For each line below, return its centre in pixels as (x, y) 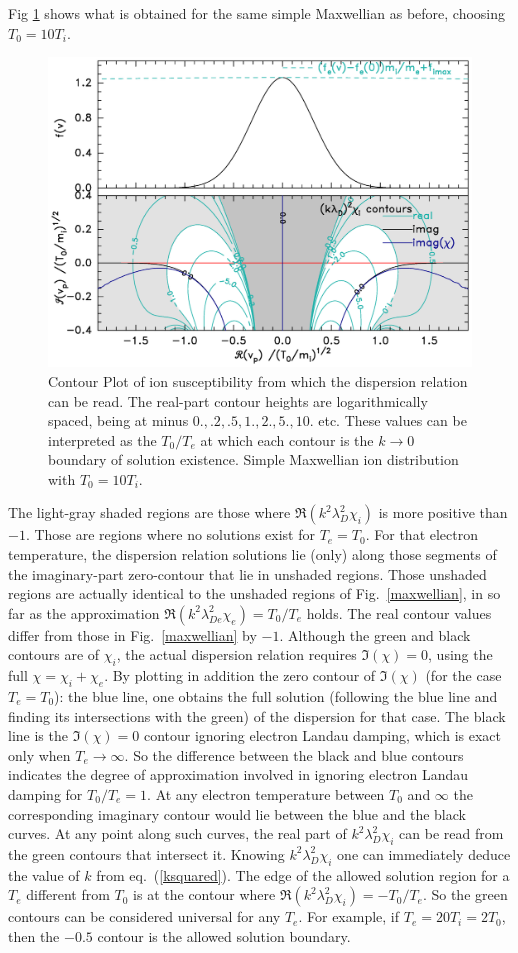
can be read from (451, 833)
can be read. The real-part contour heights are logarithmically (238, 400)
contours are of (54, 654)
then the (34, 935)
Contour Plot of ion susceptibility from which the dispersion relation (258, 380)
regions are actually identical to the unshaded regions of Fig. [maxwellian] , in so (254, 593)
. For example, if (349, 916)
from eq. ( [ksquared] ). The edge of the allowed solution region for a (303, 874)
